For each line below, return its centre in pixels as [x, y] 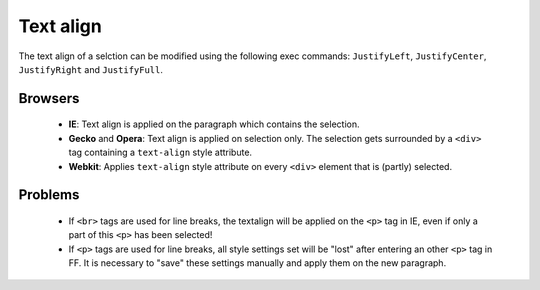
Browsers [49, 98]
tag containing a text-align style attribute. [160, 152]
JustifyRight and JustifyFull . [91, 69]
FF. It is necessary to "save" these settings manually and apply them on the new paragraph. [257, 263]
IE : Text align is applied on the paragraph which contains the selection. [214, 124]
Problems [49, 195]
